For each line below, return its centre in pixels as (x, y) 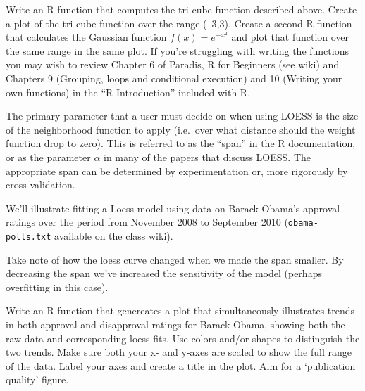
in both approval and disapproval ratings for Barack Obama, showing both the (175, 324)
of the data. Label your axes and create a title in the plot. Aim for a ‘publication (181, 365)
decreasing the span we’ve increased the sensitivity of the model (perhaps (164, 273)
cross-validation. (41, 185)
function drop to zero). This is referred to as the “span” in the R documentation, (181, 143)
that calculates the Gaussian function (86, 37)
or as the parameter (48, 156)
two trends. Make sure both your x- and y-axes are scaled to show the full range (179, 352)
